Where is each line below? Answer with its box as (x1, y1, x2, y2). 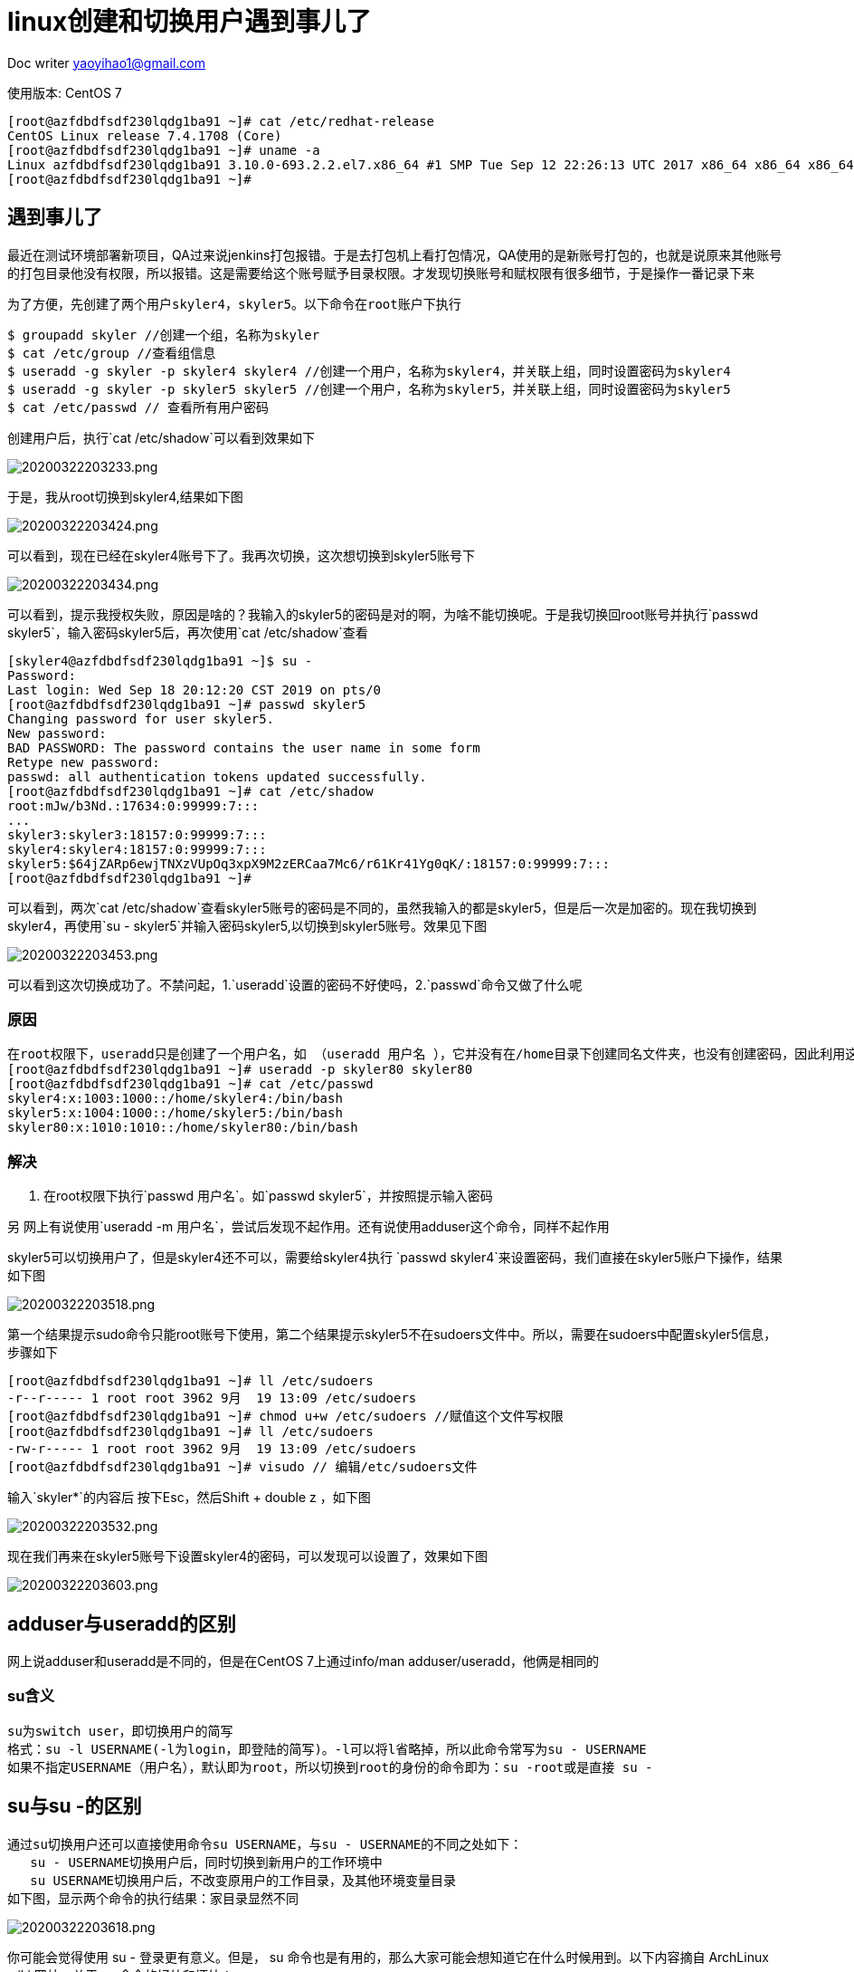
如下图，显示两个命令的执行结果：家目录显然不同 (7, 1891, 299, 1906)
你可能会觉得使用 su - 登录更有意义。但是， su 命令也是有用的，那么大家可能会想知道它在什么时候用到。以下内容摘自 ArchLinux (7, 1948, 769, 1965)
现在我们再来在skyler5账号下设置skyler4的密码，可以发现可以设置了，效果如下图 (7, 1548, 489, 1565)
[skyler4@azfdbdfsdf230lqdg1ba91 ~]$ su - (7, 653, 313, 668)
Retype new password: (7, 754, 160, 770)
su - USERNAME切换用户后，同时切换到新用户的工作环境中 (30, 1854, 383, 1870)
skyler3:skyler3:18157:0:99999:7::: (7, 827, 267, 842)
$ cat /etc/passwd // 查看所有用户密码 (7, 399, 270, 415)
